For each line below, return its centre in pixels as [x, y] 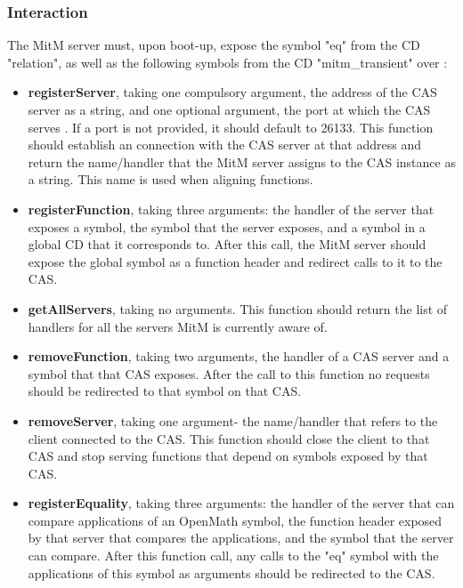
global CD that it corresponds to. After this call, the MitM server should [227, 244]
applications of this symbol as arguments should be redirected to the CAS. [231, 572]
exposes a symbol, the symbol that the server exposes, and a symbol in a [227, 226]
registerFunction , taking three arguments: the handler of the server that [231, 209]
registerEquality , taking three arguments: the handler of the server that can [241, 503]
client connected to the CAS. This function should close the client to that [229, 438]
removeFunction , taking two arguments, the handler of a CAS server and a [239, 356]
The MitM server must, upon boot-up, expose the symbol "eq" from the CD [214, 45]
